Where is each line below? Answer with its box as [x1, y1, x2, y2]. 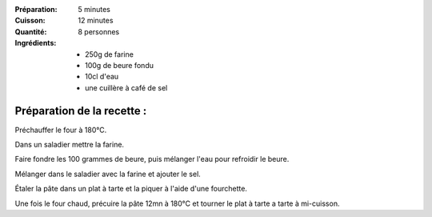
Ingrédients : [14, 38, 57, 48]
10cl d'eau [85, 72, 119, 82]
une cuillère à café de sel [85, 82, 168, 92]
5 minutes [78, 5, 111, 14]
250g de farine [85, 49, 134, 59]
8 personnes [78, 26, 120, 36]
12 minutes [78, 16, 114, 26]
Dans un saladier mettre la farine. [14, 140, 124, 150]
